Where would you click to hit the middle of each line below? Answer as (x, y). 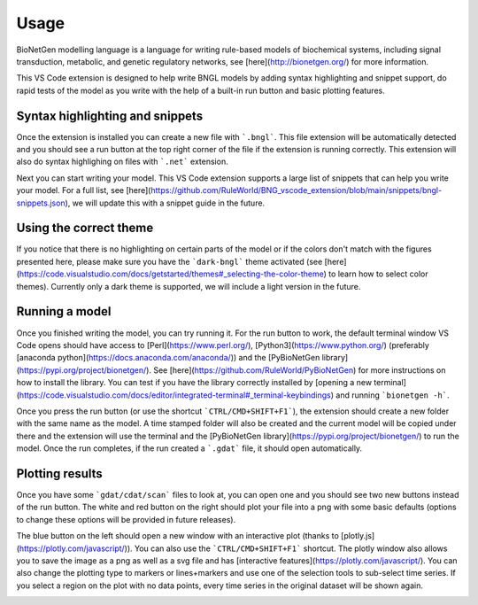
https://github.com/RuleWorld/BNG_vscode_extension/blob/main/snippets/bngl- (297, 190)
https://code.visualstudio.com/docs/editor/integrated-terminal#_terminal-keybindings (175, 395)
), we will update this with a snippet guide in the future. (165, 203)
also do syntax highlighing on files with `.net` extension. (123, 162)
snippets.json (41, 203)
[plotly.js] (358, 536)
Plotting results (60, 473)
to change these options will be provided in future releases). (126, 519)
